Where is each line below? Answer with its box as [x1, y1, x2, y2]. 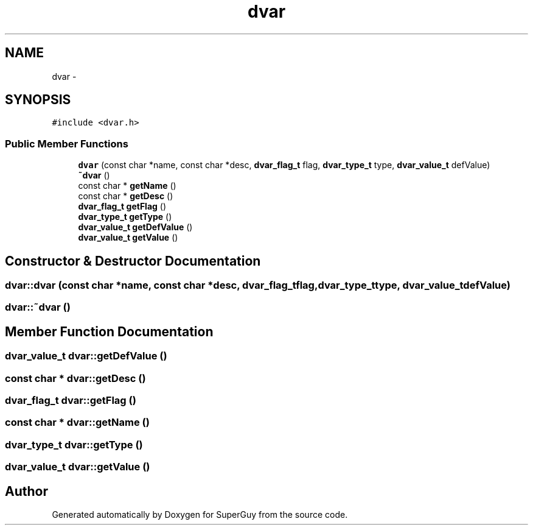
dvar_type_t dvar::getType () [5, 438, 143, 451]
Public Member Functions [5, 137, 128, 150]
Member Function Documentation [5, 323, 214, 339]
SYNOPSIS [5, 92, 71, 108]
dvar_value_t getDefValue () [78, 222, 193, 233]
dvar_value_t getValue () [78, 232, 178, 243]
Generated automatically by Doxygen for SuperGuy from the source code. [52, 509, 348, 520]
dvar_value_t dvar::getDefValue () [5, 350, 167, 362]
